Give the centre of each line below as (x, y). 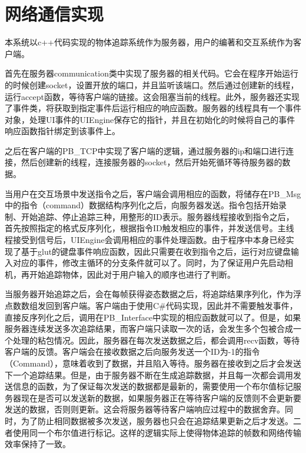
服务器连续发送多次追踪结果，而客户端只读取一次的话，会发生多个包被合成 (149, 329)
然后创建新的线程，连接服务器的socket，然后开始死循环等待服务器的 (152, 162)
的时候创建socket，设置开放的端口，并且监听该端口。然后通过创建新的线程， (152, 84)
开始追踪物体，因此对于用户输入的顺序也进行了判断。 (132, 274)
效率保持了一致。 (38, 444)
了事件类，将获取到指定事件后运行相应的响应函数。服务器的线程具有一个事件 (153, 108)
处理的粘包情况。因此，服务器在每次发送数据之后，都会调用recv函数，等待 (156, 340)
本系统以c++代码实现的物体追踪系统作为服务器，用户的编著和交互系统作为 (149, 42)
